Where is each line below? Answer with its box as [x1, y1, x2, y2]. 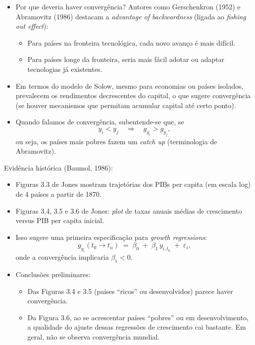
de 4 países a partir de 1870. [15, 189, 102, 199]
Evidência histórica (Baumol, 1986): [4, 162, 113, 172]
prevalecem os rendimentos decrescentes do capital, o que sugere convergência [15, 90, 251, 101]
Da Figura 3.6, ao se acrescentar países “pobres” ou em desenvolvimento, [27, 312, 249, 322]
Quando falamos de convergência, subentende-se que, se [15, 116, 184, 127]
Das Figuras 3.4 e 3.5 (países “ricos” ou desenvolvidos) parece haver [27, 286, 233, 296]
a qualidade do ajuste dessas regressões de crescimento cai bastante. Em [27, 322, 246, 332]
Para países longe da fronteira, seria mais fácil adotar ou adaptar [27, 54, 225, 64]
